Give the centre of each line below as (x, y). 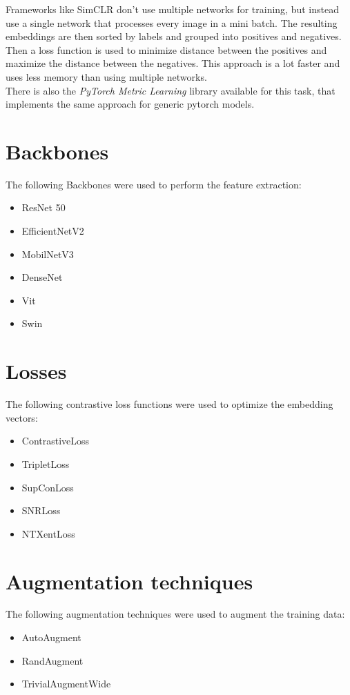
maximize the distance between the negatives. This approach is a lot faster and (173, 63)
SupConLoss (48, 487)
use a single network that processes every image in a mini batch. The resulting (172, 22)
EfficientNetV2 (53, 231)
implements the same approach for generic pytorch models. (130, 104)
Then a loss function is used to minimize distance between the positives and (166, 49)
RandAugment (52, 660)
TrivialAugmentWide (66, 684)
